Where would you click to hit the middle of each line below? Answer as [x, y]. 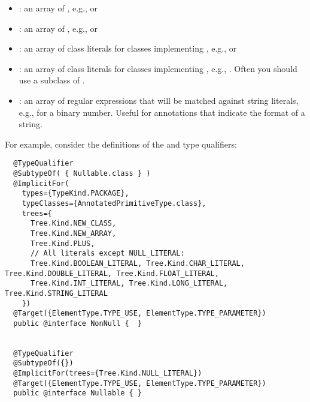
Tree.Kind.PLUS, [63, 243]
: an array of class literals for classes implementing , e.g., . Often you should [158, 68]
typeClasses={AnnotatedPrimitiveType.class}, [114, 203]
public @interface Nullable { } [78, 393]
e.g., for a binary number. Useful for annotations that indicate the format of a [162, 112]
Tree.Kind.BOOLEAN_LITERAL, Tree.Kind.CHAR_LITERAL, [137, 263]
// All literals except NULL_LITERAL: [107, 253]
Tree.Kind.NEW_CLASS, [73, 223]
